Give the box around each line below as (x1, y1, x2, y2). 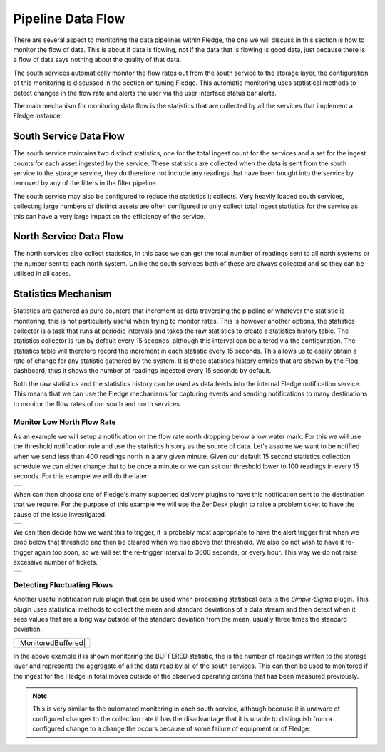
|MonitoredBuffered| (17, 638, 86, 648)
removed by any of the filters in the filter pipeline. (13, 179, 158, 187)
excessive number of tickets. (13, 558, 98, 567)
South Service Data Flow (13, 130, 125, 143)
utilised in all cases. (13, 269, 71, 278)
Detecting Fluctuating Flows (13, 580, 113, 589)
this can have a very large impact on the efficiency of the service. (13, 212, 206, 220)
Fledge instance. (13, 111, 63, 120)
